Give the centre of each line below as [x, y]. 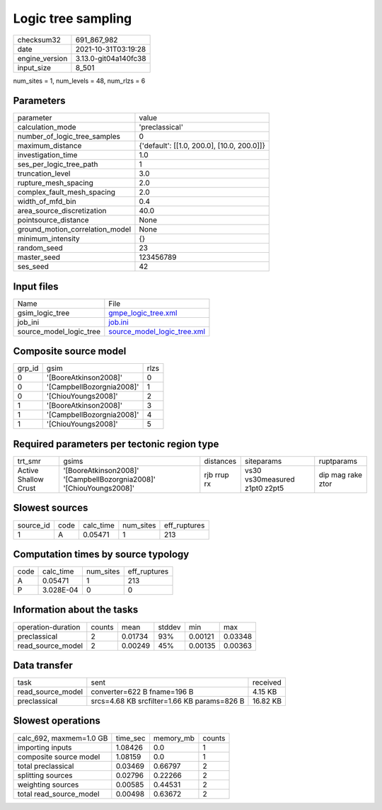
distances [220, 461]
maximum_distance [50, 146]
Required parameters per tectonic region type [116, 444]
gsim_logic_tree [44, 313]
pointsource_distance [53, 220]
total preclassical [46, 766]
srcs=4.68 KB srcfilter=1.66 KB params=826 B [168, 701]
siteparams [263, 461]
